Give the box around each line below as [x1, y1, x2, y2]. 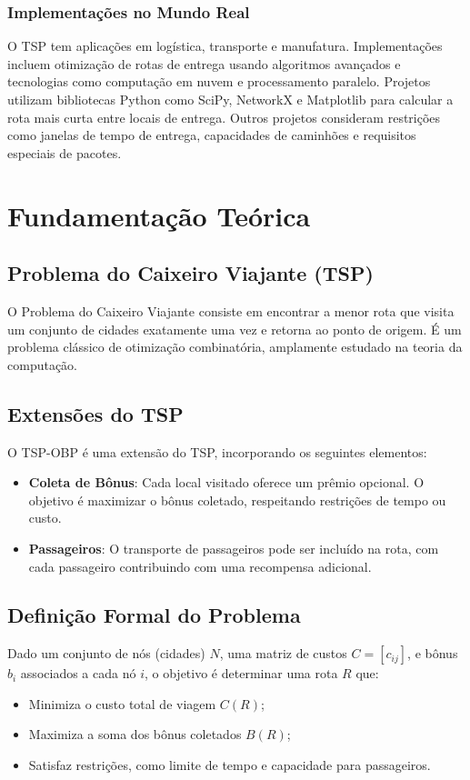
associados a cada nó [20, 664, 136, 683]
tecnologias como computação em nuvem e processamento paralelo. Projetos [7, 72, 431, 91]
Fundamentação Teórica [7, 196, 311, 234]
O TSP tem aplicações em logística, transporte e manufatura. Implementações [7, 36, 443, 55]
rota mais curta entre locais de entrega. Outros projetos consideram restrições [7, 107, 441, 126]
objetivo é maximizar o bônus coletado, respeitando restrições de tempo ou [28, 490, 446, 509]
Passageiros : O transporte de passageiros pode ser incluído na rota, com [28, 538, 439, 557]
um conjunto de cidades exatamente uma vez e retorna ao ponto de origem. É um [7, 319, 462, 338]
